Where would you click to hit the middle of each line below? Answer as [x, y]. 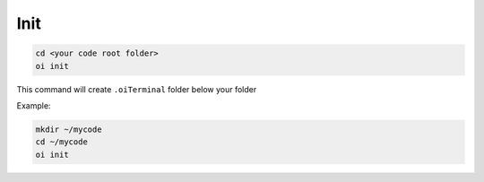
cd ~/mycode [62, 142]
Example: [34, 105]
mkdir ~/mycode [69, 129]
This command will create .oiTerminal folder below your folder [137, 89]
